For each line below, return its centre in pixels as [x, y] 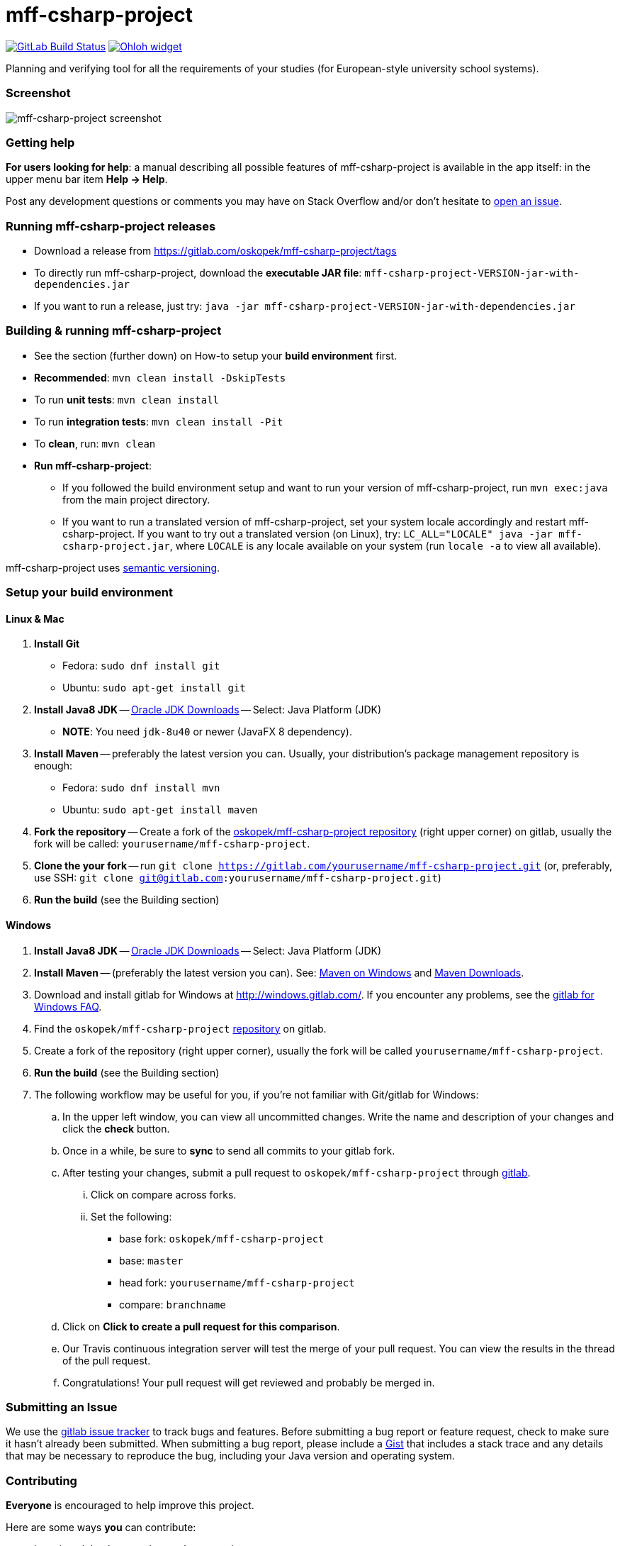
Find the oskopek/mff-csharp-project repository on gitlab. [180, 1028]
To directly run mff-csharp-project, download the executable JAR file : [198, 273]
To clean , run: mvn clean [95, 443]
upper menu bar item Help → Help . [87, 179]
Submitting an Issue [62, 1407]
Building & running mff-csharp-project [114, 331]
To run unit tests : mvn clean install [127, 399]
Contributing [41, 1480]
